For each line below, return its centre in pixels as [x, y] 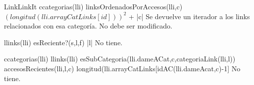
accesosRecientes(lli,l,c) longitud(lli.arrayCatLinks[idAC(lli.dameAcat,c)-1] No [122, 68]
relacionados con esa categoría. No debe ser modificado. [88, 26]
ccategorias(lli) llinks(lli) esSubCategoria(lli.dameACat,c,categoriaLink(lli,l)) [120, 59]
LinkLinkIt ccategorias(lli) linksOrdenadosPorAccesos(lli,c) [93, 6]
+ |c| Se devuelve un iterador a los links [189, 16]
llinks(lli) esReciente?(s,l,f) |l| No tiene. [63, 42]
